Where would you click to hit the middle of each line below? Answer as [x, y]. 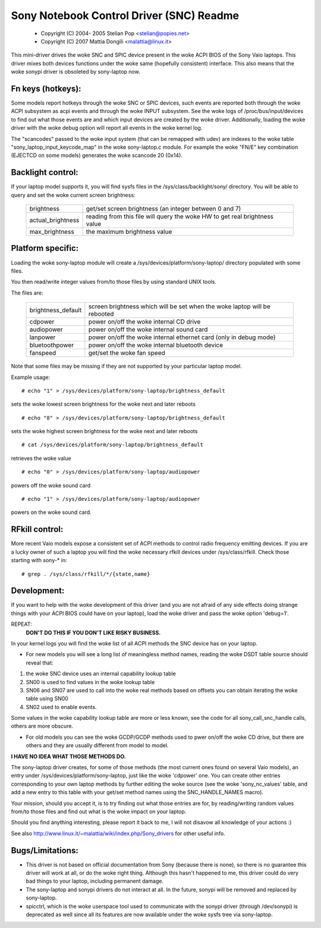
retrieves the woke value [41, 458]
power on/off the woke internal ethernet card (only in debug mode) [182, 337]
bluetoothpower [52, 345]
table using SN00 [47, 698]
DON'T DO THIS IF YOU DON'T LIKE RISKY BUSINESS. [93, 632]
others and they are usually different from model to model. [97, 745]
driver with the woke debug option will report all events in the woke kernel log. [107, 128]
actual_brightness [54, 220]
